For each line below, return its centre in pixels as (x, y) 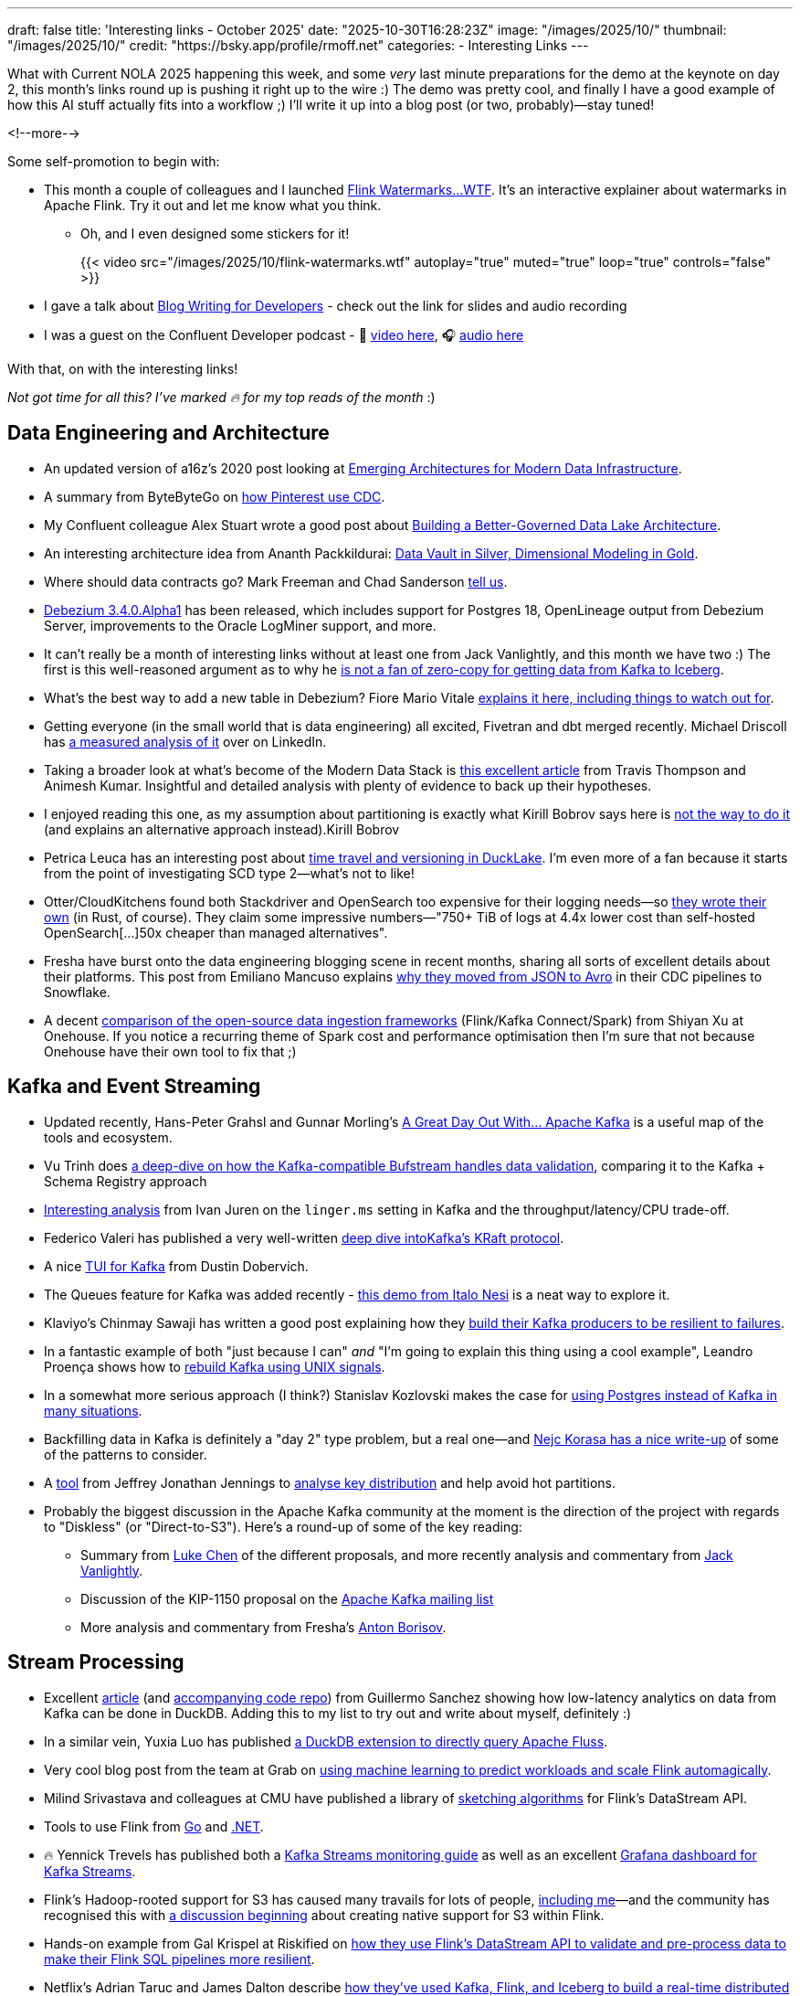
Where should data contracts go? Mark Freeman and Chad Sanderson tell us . (276, 581)
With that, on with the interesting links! (123, 369)
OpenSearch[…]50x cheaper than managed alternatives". (216, 932)
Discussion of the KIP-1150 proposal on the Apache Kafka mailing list (287, 1598)
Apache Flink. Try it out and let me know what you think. (213, 205)
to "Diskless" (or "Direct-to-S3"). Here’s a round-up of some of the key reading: (283, 1526)
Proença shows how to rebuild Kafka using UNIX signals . (215, 1366)
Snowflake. (77, 992)
